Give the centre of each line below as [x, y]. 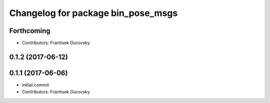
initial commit [35, 84]
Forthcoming [30, 31]
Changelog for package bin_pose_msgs [93, 13]
